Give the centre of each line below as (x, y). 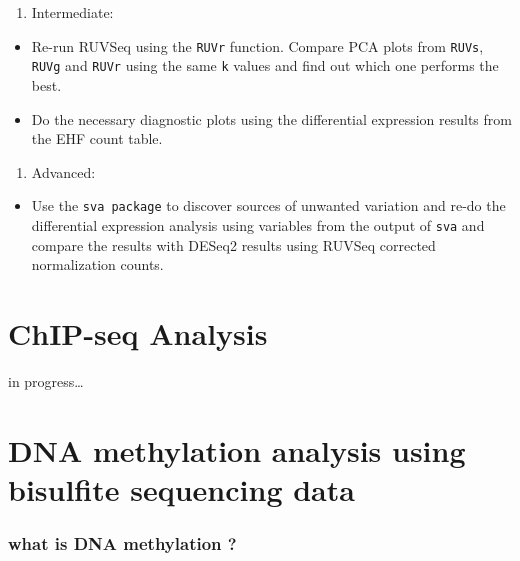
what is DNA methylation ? (122, 542)
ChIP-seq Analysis (138, 332)
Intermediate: (72, 12)
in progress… (46, 380)
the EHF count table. (97, 138)
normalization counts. (97, 264)
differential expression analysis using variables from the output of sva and (258, 224)
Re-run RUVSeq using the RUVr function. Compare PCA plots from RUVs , (257, 45)
